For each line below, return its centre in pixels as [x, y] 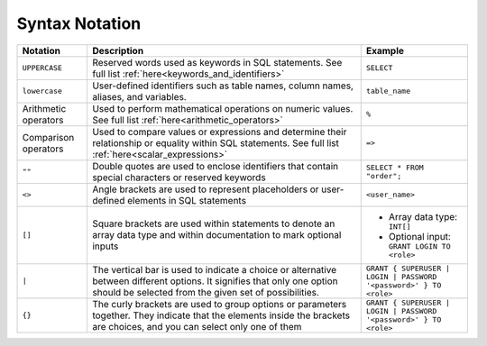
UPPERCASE [42, 68]
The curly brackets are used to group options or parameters [219, 304]
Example [385, 50]
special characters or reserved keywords [179, 178]
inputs [105, 246]
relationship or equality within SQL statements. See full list [216, 142]
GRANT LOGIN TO [419, 246]
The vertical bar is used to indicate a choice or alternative [214, 269]
